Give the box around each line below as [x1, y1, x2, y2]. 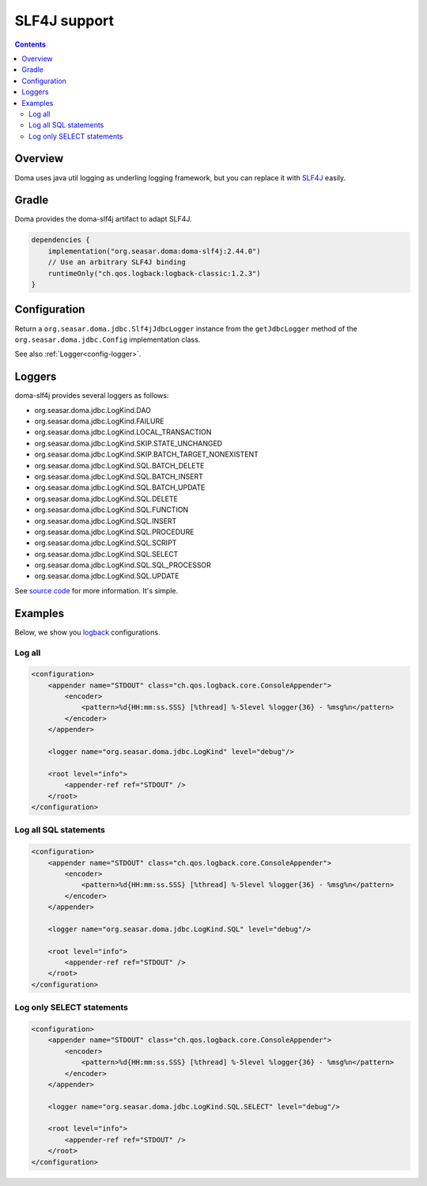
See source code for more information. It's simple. [14, 585, 179, 595]
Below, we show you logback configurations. [14, 627, 161, 637]
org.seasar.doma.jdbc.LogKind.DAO [34, 405, 152, 415]
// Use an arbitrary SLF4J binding [47, 258, 186, 267]
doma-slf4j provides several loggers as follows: [14, 391, 169, 400]
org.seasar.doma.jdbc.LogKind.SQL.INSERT [34, 516, 177, 525]
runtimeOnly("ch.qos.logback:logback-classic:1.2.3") [47, 269, 261, 278]
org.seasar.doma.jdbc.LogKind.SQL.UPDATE [34, 571, 179, 581]
